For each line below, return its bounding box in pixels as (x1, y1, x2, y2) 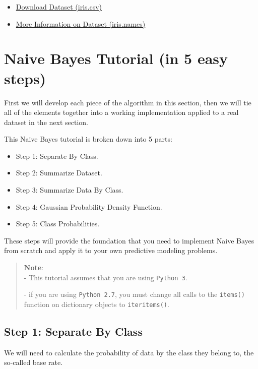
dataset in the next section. (4, 116, 88, 127)
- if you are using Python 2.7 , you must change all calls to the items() (24, 289, 245, 299)
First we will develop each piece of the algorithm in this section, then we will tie (4, 97, 251, 107)
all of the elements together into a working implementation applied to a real (4, 107, 239, 117)
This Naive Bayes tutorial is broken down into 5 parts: (4, 134, 172, 144)
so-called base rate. (4, 357, 63, 367)
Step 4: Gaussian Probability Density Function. (16, 201, 162, 212)
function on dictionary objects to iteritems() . (24, 298, 169, 309)
